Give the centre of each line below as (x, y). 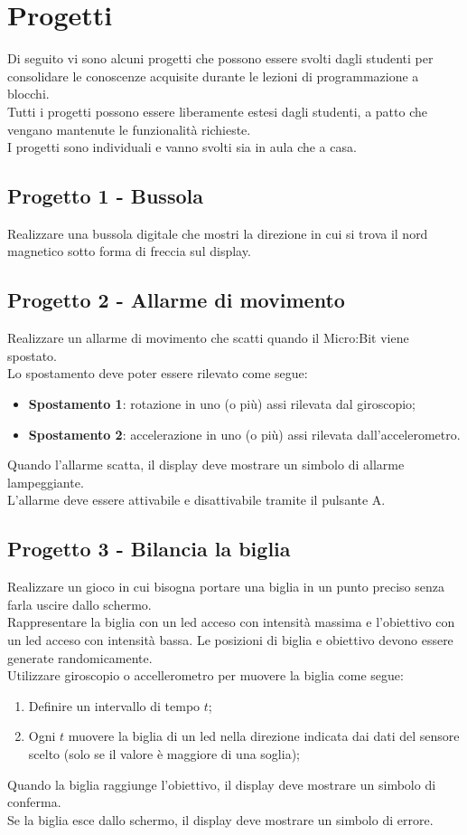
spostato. (32, 355)
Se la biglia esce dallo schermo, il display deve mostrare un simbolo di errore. (220, 819)
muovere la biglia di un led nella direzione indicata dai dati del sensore (264, 736)
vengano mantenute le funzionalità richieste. (129, 129)
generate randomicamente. (80, 657)
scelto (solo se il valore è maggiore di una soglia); (164, 753)
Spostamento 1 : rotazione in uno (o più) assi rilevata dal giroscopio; (222, 404)
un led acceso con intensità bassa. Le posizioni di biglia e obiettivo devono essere (230, 640)
